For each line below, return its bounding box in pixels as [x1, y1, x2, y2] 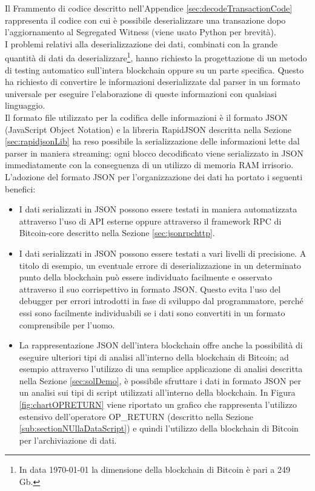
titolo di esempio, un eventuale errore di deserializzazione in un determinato [19, 259, 301, 271]
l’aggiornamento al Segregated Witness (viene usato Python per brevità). [5, 25, 276, 38]
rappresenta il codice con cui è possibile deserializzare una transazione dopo [5, 13, 286, 26]
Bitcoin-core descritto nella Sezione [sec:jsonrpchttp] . [19, 226, 215, 239]
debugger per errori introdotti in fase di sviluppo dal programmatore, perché [19, 294, 303, 307]
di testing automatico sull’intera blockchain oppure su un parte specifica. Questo [5, 63, 304, 76]
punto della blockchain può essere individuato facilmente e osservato [19, 271, 273, 283]
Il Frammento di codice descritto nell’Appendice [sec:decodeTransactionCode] [5, 2, 293, 14]
